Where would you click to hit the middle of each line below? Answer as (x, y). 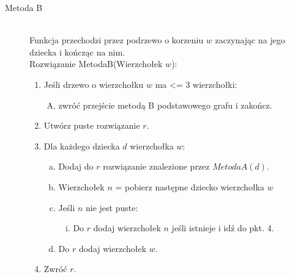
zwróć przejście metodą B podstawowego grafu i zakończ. (165, 105)
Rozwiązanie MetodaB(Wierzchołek (96, 64)
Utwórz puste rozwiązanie (92, 125)
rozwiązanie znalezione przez (156, 166)
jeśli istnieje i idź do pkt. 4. (223, 228)
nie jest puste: (112, 207)
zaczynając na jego (250, 40)
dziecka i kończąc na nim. (77, 52)
